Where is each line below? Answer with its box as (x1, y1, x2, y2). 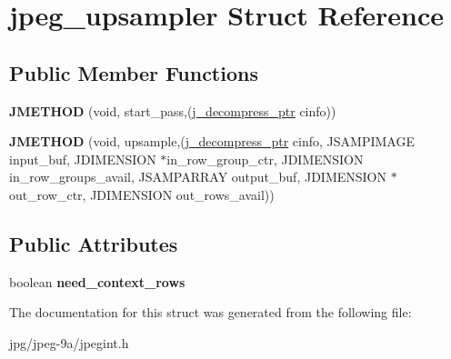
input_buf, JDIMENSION (9, 149, 156, 168)
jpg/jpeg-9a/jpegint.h (9, 333, 129, 352)
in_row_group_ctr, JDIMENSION (166, 149, 364, 168)
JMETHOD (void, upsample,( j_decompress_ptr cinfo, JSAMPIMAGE (9, 132, 415, 151)
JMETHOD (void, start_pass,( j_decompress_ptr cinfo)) (9, 101, 336, 120)
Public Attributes (9, 229, 178, 257)
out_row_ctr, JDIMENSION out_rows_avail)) (9, 184, 275, 204)
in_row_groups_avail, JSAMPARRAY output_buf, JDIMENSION (9, 167, 387, 186)
